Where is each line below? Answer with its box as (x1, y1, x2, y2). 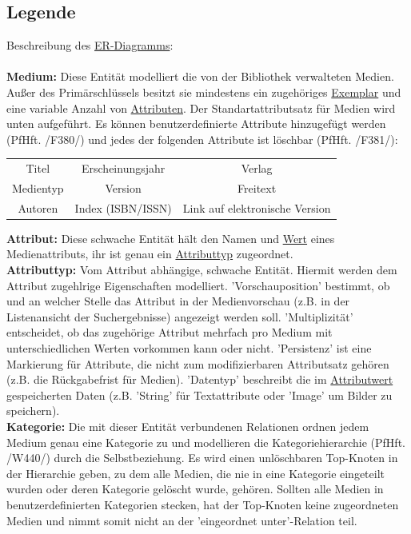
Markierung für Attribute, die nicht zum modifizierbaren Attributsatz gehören (6, 355, 389, 372)
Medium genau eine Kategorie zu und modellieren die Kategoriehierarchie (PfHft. (6, 433, 405, 450)
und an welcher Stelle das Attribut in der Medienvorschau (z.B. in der (6, 293, 350, 309)
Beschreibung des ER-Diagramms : (6, 37, 174, 54)
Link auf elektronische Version (182, 199, 331, 216)
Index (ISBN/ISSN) (74, 199, 172, 216)
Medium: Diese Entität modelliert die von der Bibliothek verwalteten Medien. (6, 68, 394, 85)
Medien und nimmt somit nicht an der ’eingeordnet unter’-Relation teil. (6, 512, 357, 528)
